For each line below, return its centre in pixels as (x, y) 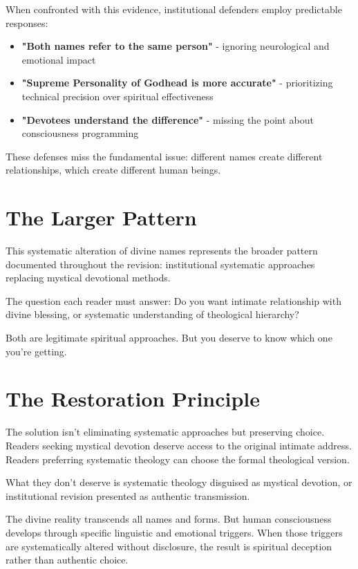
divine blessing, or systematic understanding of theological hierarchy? (152, 314)
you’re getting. (36, 351)
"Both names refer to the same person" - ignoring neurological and (176, 46)
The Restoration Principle (133, 399)
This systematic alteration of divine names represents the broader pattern (162, 251)
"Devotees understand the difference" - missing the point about (168, 119)
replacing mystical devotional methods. (88, 278)
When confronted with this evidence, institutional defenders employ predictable (174, 9)
